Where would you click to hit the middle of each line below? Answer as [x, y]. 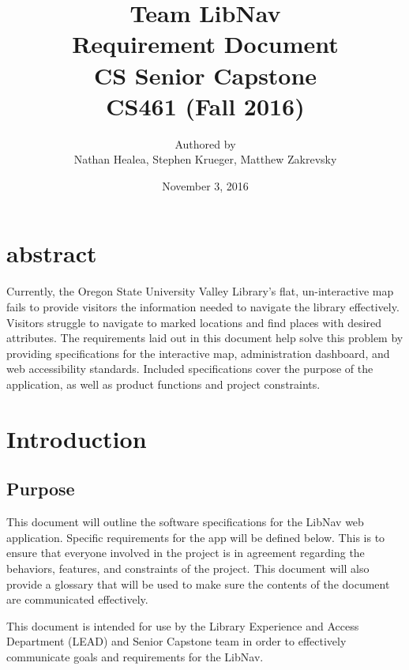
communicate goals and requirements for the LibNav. [135, 656]
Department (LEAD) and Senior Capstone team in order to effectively [176, 641]
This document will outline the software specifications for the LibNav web [185, 522]
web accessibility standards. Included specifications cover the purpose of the [190, 369]
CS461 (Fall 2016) [205, 105]
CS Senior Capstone [205, 75]
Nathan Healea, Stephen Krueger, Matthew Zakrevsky [205, 159]
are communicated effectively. [77, 599]
